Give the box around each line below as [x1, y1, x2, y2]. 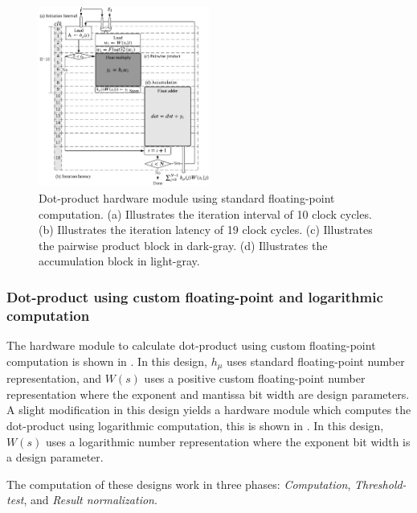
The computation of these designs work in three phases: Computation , [6, 475, 351, 492]
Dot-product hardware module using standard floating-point [39, 189, 335, 206]
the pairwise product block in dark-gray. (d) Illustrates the [39, 236, 328, 253]
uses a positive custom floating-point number [144, 370, 366, 387]
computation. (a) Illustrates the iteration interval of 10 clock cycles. [39, 205, 372, 222]
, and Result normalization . [23, 491, 157, 508]
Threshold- [354, 475, 407, 492]
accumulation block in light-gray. [39, 252, 200, 269]
